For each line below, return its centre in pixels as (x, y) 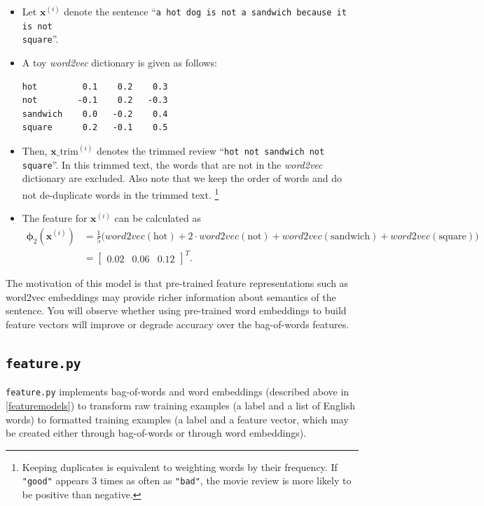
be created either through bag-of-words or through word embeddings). (156, 433)
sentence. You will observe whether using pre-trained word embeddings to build (176, 310)
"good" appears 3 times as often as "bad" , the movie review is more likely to (187, 480)
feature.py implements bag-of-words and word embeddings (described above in (178, 392)
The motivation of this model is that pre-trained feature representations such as (177, 283)
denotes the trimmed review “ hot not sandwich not (210, 150)
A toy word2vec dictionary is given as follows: (119, 62)
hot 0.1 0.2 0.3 (95, 86)
